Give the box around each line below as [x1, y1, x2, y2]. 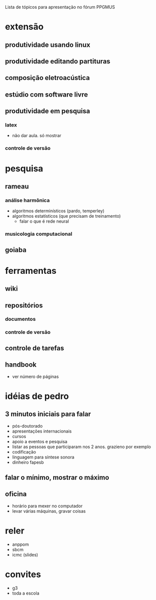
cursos [12, 433, 26, 439]
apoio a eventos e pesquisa [12, 438, 67, 444]
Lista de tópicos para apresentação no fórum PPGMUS [5, 4, 116, 10]
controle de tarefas [5, 344, 64, 352]
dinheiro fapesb [12, 459, 44, 465]
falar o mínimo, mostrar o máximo [5, 473, 110, 481]
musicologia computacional [5, 230, 72, 237]
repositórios [5, 301, 43, 310]
